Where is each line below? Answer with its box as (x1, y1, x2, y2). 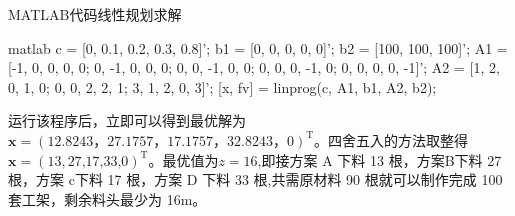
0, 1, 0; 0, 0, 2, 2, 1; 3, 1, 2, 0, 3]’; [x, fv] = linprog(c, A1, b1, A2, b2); (8, 76, 437, 97)
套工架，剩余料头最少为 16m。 (8, 188, 207, 209)
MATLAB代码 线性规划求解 (8, 4, 182, 24)
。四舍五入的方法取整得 (314, 129, 469, 150)
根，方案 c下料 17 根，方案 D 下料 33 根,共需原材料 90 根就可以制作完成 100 (8, 169, 503, 190)
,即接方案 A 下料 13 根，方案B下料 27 (257, 149, 502, 170)
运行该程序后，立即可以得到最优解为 (8, 110, 246, 131)
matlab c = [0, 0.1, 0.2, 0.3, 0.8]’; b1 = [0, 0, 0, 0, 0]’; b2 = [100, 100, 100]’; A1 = (8, 37, 508, 58)
